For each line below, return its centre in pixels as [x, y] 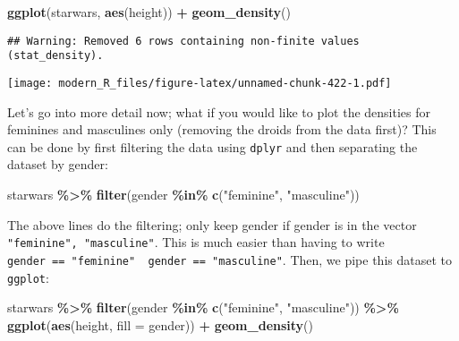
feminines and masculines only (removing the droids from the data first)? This [222, 129]
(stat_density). [55, 56]
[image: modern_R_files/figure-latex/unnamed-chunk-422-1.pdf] [200, 83]
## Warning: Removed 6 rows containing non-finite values [183, 41]
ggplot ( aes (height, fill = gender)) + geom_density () [160, 324]
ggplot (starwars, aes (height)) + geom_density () [149, 12]
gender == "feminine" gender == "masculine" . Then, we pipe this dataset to [229, 259]
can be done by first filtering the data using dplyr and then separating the [212, 146]
